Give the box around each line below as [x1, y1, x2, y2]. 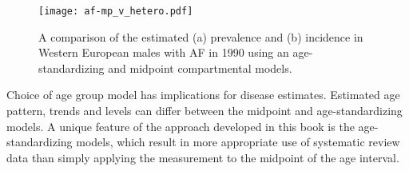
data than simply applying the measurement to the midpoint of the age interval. [6, 149, 399, 165]
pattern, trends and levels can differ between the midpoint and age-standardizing [6, 102, 403, 119]
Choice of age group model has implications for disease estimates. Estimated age [6, 86, 400, 103]
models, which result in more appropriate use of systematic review [76, 133, 400, 150]
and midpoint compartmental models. [108, 59, 292, 76]
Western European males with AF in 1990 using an [38, 44, 289, 61]
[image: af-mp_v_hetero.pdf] [38, 6, 193, 17]
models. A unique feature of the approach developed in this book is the [6, 117, 355, 134]
